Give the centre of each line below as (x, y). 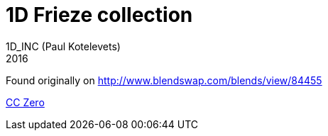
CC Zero (25, 102)
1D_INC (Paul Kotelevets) (63, 46)
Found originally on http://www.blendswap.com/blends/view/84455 (164, 80)
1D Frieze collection (99, 15)
